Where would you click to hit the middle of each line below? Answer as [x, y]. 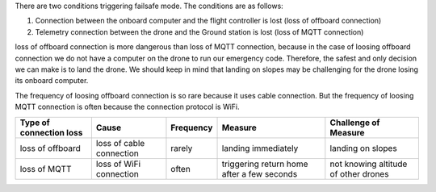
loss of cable [120, 143]
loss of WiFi [118, 164]
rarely [182, 148]
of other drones [359, 173]
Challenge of [355, 123]
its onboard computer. [52, 81]
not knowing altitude [369, 164]
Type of [35, 123]
